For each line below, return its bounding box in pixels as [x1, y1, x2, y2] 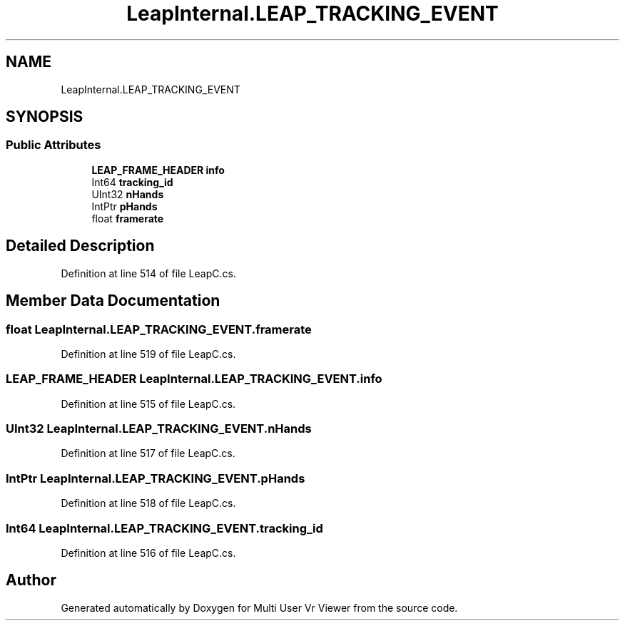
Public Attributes [6, 138, 101, 153]
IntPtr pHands [91, 200, 158, 212]
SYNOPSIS [6, 108, 83, 126]
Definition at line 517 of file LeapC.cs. [61, 447, 235, 460]
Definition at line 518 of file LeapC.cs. [61, 497, 236, 510]
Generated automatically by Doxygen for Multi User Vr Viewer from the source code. [61, 601, 458, 614]
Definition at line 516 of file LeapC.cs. [61, 546, 236, 559]
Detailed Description [6, 237, 155, 255]
